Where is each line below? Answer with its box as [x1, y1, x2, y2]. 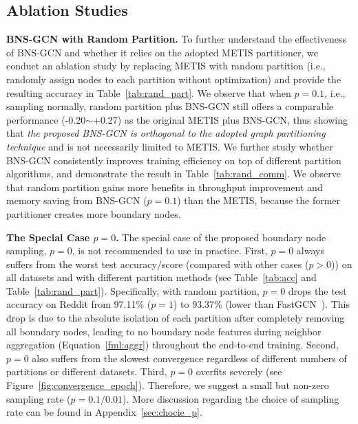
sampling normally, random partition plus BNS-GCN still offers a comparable [6, 99, 334, 113]
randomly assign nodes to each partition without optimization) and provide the [6, 71, 341, 86]
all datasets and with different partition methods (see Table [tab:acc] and [6, 270, 317, 284]
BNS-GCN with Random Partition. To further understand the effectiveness [6, 32, 347, 46]
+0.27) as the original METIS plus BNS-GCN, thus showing [93, 112, 348, 126]
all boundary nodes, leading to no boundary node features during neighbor [6, 324, 322, 338]
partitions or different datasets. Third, [6, 364, 167, 379]
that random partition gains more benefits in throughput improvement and [6, 179, 323, 194]
